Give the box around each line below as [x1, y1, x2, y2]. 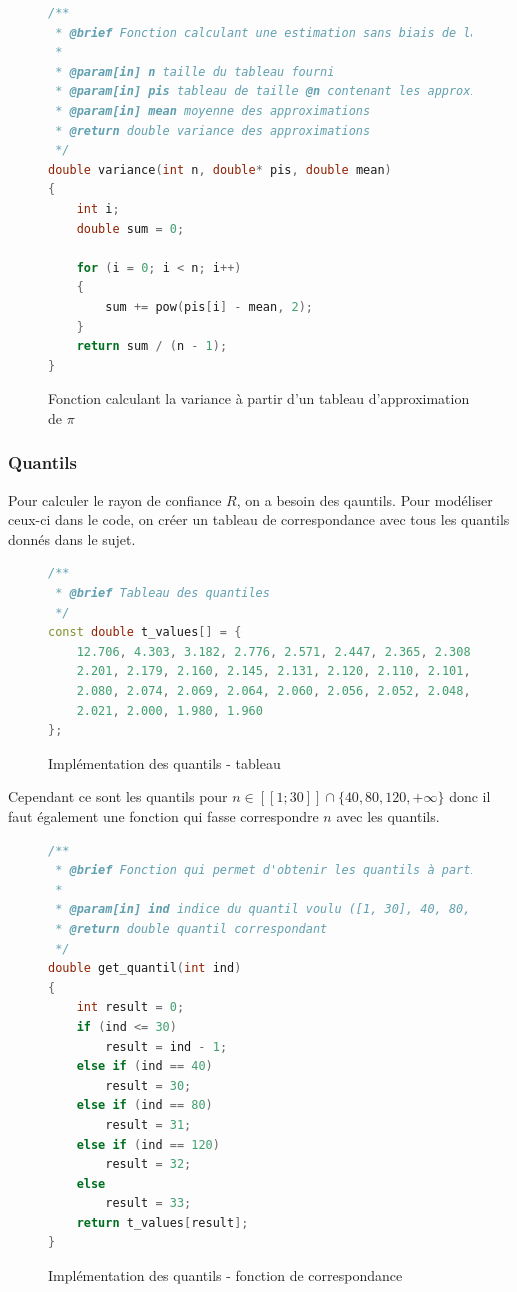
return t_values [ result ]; [76, 1215, 249, 1230]
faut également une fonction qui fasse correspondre [8, 806, 319, 826]
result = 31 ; [105, 1117, 192, 1132]
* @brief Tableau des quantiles [55, 586, 270, 601]
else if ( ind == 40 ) [76, 1059, 213, 1074]
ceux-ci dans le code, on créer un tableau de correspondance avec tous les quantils [8, 509, 510, 530]
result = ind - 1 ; [105, 1039, 228, 1054]
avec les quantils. [336, 806, 440, 826]
